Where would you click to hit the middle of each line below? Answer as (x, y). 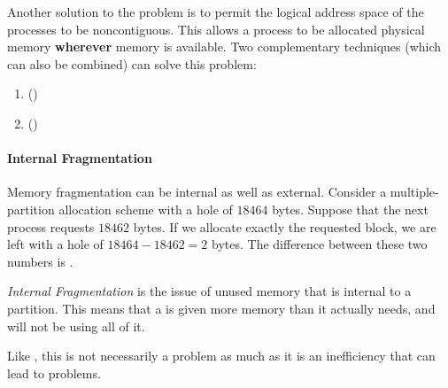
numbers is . (40, 261)
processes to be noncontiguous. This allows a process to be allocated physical (216, 29)
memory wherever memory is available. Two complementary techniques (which (224, 47)
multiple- (414, 192)
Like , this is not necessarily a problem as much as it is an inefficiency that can (221, 356)
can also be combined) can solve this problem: (132, 63)
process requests (51, 226)
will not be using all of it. (76, 326)
